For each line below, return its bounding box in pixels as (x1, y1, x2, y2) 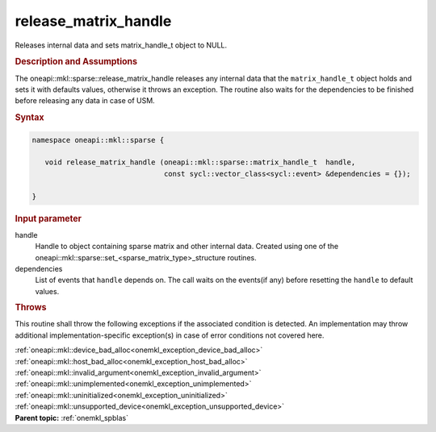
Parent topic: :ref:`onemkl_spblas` (15, 413, 129, 422)
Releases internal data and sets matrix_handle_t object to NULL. (15, 40, 228, 50)
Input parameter (15, 213, 82, 224)
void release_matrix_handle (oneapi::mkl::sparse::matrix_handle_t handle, (44, 158, 356, 167)
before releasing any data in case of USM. (15, 96, 155, 106)
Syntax (15, 112, 44, 123)
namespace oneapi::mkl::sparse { (31, 135, 165, 144)
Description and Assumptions (15, 56, 137, 68)
